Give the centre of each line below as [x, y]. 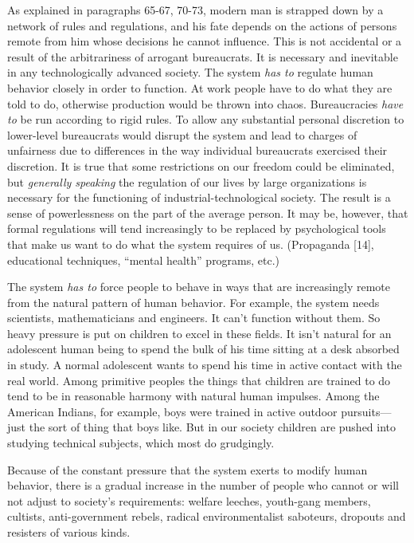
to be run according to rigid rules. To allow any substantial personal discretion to [206, 119]
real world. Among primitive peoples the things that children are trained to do [199, 380]
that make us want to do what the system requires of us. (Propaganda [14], [191, 244]
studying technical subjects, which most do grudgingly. [141, 443]
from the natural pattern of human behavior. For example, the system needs [193, 302]
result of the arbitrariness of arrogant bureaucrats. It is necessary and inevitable [203, 56]
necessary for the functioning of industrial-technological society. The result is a [199, 197]
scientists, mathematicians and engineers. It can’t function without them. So [194, 318]
